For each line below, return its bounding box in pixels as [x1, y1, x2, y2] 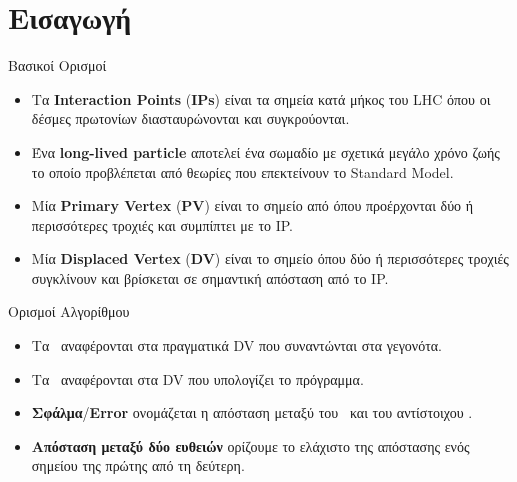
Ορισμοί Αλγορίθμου [8, 301, 130, 322]
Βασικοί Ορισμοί [8, 55, 107, 76]
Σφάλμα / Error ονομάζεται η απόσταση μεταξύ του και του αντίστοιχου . [31, 402, 473, 423]
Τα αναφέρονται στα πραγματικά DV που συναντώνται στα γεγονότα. [31, 335, 443, 356]
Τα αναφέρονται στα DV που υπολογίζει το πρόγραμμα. [31, 368, 364, 389]
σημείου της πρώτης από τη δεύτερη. [31, 455, 245, 476]
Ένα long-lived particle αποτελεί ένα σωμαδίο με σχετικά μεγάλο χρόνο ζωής [31, 141, 500, 162]
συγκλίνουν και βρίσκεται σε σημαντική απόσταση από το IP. [31, 267, 389, 288]
